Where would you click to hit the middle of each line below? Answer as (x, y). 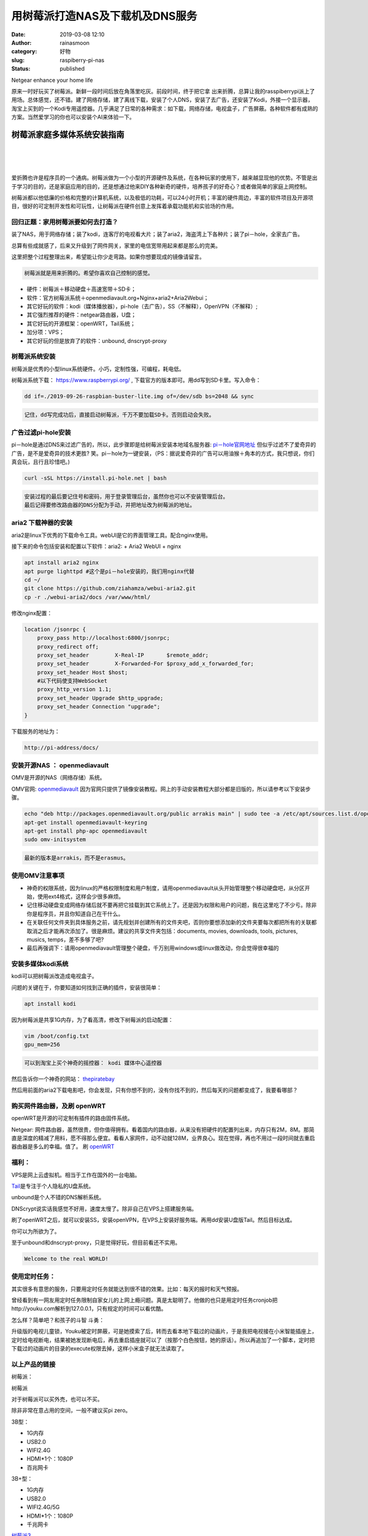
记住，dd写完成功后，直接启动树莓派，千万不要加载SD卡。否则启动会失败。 (119, 414)
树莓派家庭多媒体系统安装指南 (68, 134)
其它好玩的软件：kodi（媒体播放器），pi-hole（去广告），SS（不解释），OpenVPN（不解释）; (142, 306)
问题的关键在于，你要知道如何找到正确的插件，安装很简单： (86, 987)
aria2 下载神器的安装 (42, 523)
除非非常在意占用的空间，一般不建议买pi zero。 (71, 1411)
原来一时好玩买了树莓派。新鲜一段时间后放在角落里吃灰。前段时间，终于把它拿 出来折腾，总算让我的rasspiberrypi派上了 (163, 91)
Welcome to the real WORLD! (66, 1259)
